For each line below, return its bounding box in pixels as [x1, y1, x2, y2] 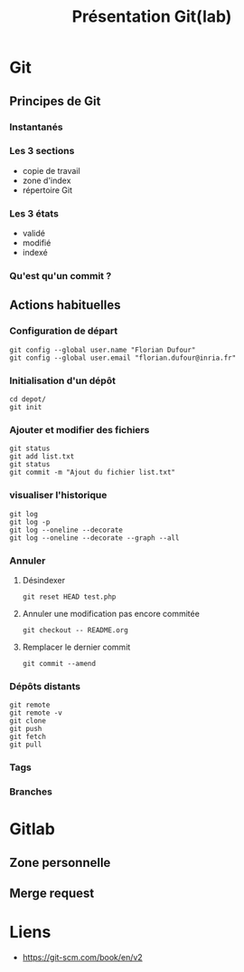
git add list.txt [9, 452, 75, 461]
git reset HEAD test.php [22, 592, 117, 601]
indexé [22, 247, 48, 258]
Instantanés [9, 120, 63, 133]
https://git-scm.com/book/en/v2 [22, 951, 143, 962]
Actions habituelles [9, 297, 121, 313]
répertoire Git [22, 184, 73, 196]
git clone [9, 717, 47, 726]
